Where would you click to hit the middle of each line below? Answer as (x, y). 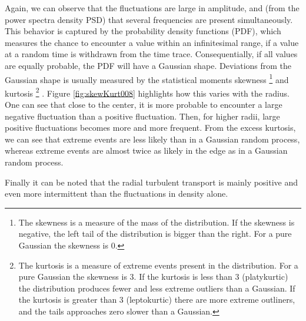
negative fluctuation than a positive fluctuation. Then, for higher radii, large (142, 116)
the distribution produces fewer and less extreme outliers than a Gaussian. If (157, 288)
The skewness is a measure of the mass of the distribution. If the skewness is (157, 222)
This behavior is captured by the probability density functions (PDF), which (143, 31)
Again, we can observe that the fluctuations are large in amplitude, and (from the (152, 8)
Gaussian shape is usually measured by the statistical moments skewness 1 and (147, 78)
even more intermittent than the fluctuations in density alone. (117, 193)
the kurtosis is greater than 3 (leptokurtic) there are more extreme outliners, (157, 300)
